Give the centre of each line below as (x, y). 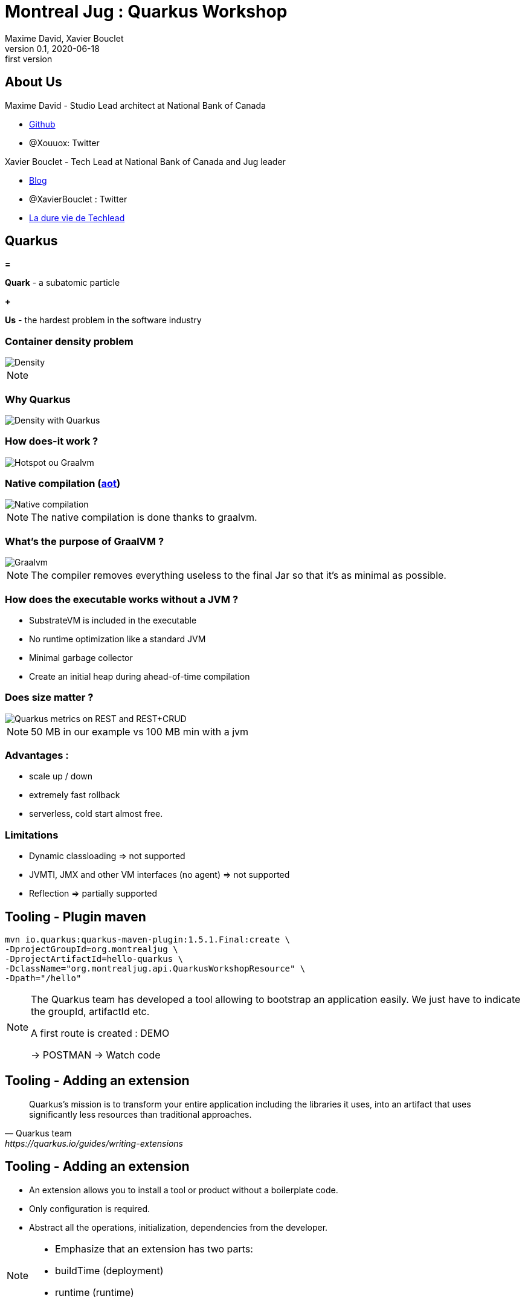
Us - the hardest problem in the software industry (103, 320)
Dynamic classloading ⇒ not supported (107, 856)
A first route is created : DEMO (100, 1033)
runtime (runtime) (95, 1292)
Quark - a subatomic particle (63, 283)
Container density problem (69, 341)
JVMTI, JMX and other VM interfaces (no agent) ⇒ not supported (159, 875)
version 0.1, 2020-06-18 (52, 48)
